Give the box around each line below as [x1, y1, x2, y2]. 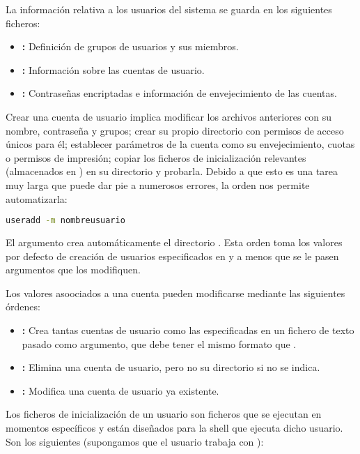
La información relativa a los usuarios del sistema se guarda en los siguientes [6, 2, 332, 16]
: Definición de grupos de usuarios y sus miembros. [22, 39, 239, 54]
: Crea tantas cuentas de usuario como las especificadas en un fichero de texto [22, 322, 354, 337]
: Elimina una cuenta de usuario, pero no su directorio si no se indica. [22, 360, 320, 374]
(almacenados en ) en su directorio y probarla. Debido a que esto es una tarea [6, 164, 338, 179]
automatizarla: [6, 191, 68, 206]
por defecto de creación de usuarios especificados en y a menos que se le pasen [6, 248, 339, 263]
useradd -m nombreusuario [6, 215, 125, 226]
